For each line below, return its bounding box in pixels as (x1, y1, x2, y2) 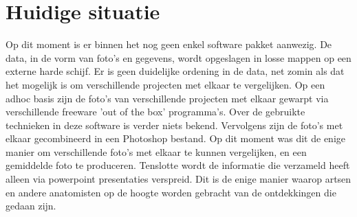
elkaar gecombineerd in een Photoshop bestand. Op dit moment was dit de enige (6, 131, 345, 146)
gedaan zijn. (6, 198, 56, 213)
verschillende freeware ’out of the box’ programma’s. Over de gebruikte (6, 104, 305, 119)
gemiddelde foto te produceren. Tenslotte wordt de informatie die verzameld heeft (6, 158, 350, 172)
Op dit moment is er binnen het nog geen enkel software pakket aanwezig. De (6, 37, 332, 52)
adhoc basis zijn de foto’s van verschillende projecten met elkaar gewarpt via (6, 91, 329, 105)
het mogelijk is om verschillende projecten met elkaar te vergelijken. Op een (6, 77, 325, 91)
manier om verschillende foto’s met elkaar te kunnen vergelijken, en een (6, 144, 307, 159)
